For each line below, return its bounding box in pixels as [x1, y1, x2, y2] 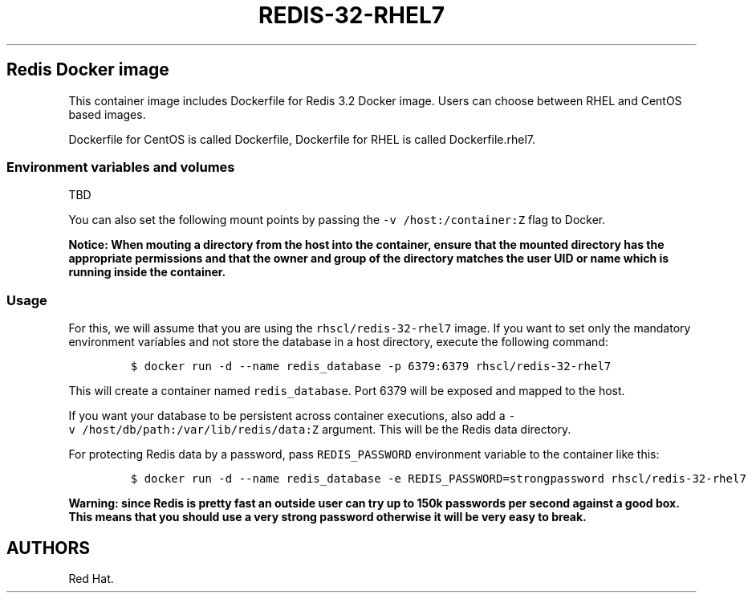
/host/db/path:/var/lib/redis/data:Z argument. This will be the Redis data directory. [82, 422, 571, 437]
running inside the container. [68, 265, 226, 279]
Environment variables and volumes [6, 158, 235, 175]
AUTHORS [6, 537, 91, 558]
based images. [68, 107, 146, 121]
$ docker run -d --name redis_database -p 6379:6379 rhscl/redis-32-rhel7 [130, 360, 612, 373]
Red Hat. [68, 571, 114, 585]
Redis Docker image [6, 59, 169, 80]
